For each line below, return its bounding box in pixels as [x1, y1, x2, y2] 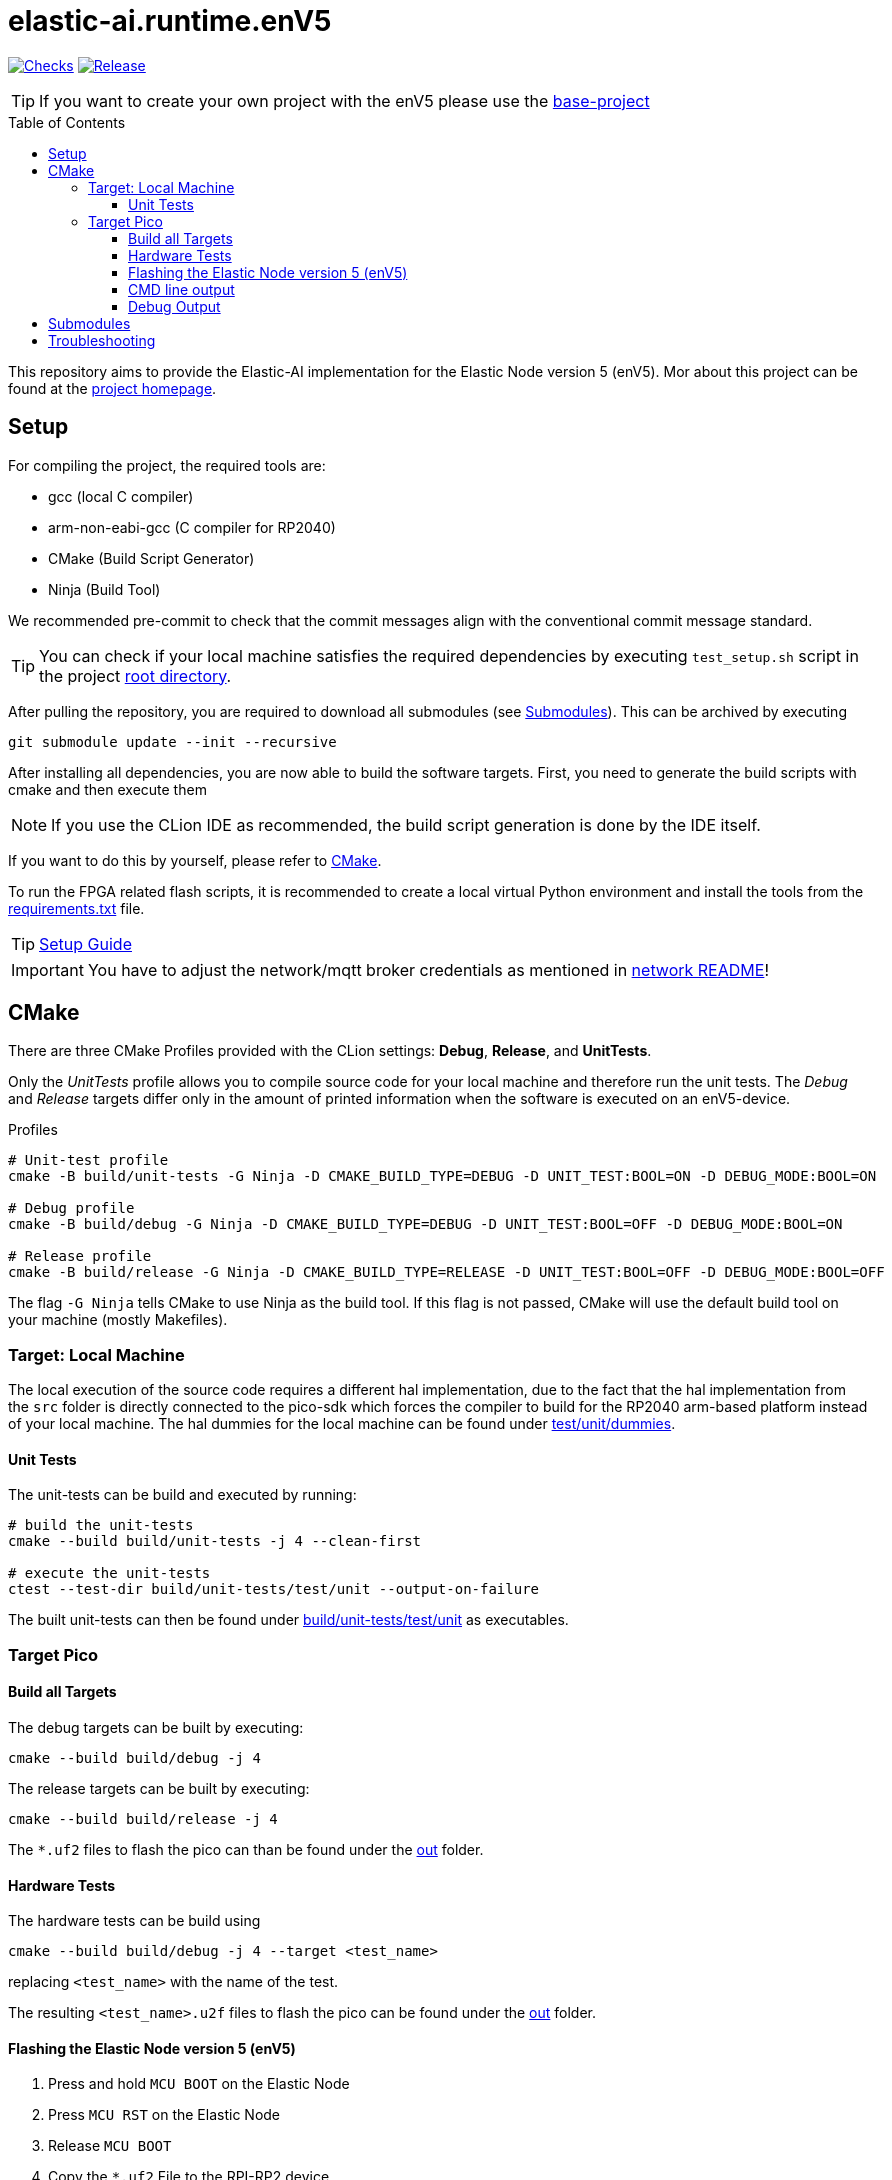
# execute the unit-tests [8, 1565, 211, 1582]
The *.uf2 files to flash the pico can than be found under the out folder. [8, 1841, 484, 1858]
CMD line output [128, 280, 235, 298]
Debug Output [128, 297, 221, 315]
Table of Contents [8, 113, 126, 131]
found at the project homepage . [8, 379, 217, 397]
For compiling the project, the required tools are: [8, 456, 326, 474]
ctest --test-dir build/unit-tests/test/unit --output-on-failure [8, 1581, 540, 1598]
